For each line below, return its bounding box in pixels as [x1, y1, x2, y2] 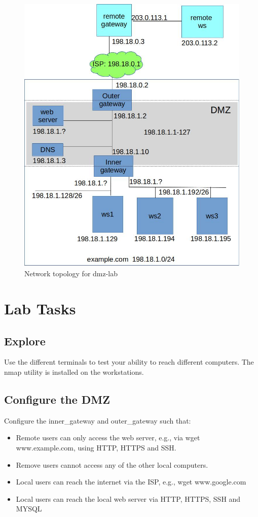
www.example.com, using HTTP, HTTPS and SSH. [16, 442, 176, 453]
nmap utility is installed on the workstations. [4, 367, 144, 377]
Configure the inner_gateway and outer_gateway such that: [4, 415, 191, 426]
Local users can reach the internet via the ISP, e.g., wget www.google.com [16, 476, 246, 487]
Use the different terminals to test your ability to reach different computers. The [4, 357, 254, 367]
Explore [4, 333, 46, 348]
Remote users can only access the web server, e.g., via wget [16, 432, 200, 443]
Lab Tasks [4, 298, 76, 319]
